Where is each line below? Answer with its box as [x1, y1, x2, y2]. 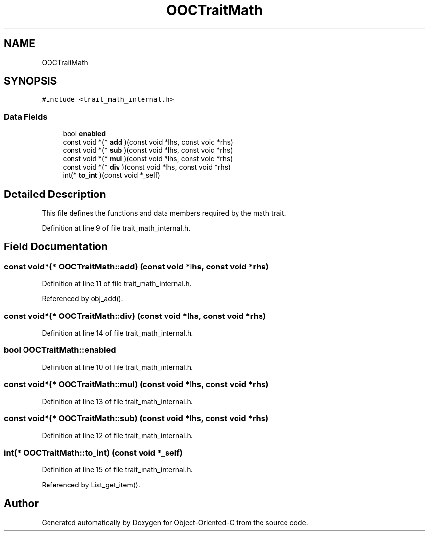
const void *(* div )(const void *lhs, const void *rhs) [63, 163, 231, 171]
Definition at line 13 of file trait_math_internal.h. [42, 397, 193, 406]
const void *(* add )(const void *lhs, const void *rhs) [63, 138, 233, 146]
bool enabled [63, 129, 106, 138]
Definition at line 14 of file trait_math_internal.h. [42, 329, 193, 337]
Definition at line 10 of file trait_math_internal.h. [42, 363, 193, 371]
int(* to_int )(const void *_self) [63, 171, 160, 180]
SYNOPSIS [4, 75, 57, 88]
